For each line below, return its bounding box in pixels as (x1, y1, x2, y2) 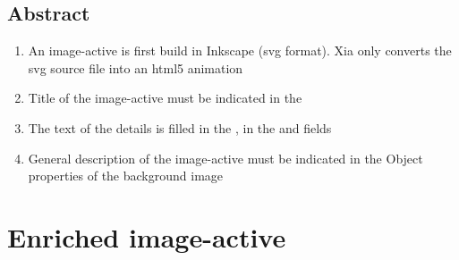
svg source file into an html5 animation (28, 58, 243, 77)
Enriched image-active (7, 218, 286, 255)
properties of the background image (28, 166, 224, 185)
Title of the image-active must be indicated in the (28, 88, 302, 107)
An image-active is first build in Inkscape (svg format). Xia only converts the (28, 41, 452, 60)
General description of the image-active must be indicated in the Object (28, 148, 423, 167)
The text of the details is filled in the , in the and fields (28, 118, 332, 137)
